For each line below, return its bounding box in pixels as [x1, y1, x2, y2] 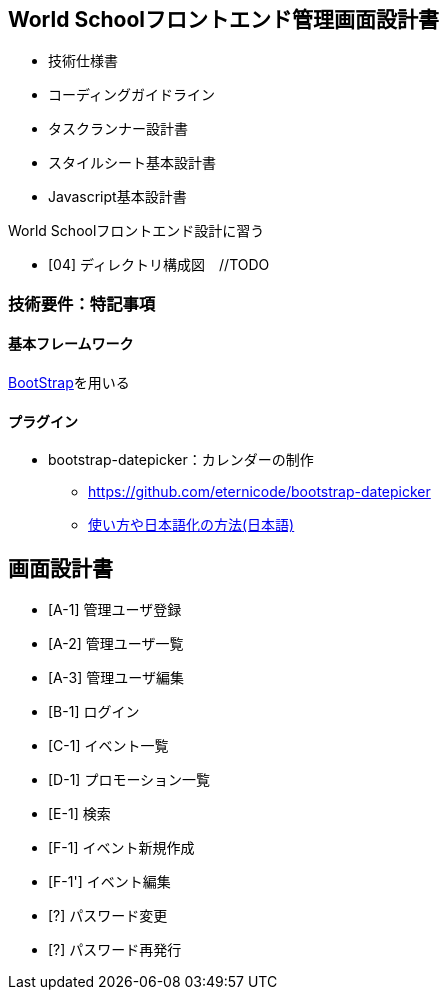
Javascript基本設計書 [48, 188, 187, 206]
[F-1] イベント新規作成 [48, 839, 195, 857]
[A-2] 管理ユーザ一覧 [48, 635, 184, 653]
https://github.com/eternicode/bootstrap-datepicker [88, 483, 431, 501]
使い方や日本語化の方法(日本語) [88, 516, 295, 534]
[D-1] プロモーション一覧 [48, 771, 211, 789]
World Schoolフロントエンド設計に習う [8, 222, 265, 240]
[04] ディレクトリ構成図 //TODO [48, 256, 270, 274]
